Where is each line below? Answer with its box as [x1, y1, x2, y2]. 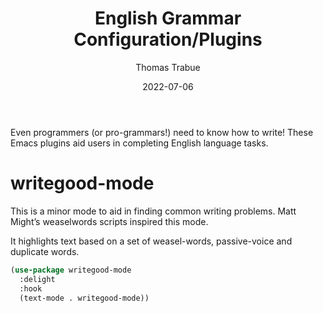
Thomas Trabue [135, 61, 201, 73]
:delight [19, 274, 56, 284]
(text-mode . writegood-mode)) [19, 293, 150, 303]
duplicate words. [10, 245, 80, 257]
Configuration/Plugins [73, 28, 263, 51]
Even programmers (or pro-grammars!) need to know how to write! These [10, 126, 314, 138]
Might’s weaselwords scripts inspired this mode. [10, 215, 209, 227]
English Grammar [94, 7, 242, 30]
